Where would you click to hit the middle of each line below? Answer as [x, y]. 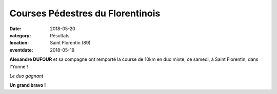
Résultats [60, 35]
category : [20, 35]
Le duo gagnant [26, 76]
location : [19, 43]
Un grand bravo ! [28, 85]
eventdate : [21, 50]
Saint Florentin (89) [70, 43]
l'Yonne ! [19, 66]
